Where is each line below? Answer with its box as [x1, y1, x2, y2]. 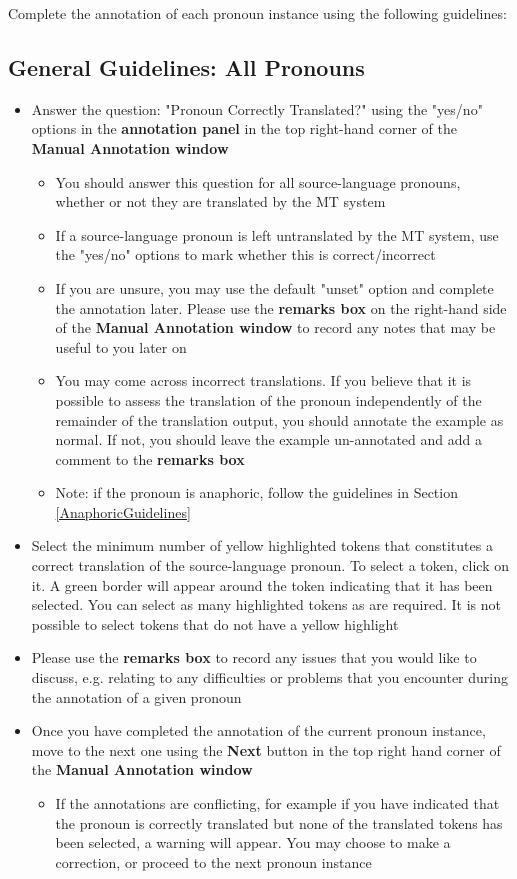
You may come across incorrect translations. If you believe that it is [55, 370, 472, 391]
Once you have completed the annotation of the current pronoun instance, [31, 720, 486, 741]
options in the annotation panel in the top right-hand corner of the [31, 118, 457, 139]
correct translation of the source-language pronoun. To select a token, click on [31, 555, 509, 576]
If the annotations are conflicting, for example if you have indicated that [55, 793, 500, 814]
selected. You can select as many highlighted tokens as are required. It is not [31, 594, 501, 615]
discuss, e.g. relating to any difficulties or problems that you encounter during [31, 667, 509, 688]
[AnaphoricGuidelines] [55, 501, 191, 522]
